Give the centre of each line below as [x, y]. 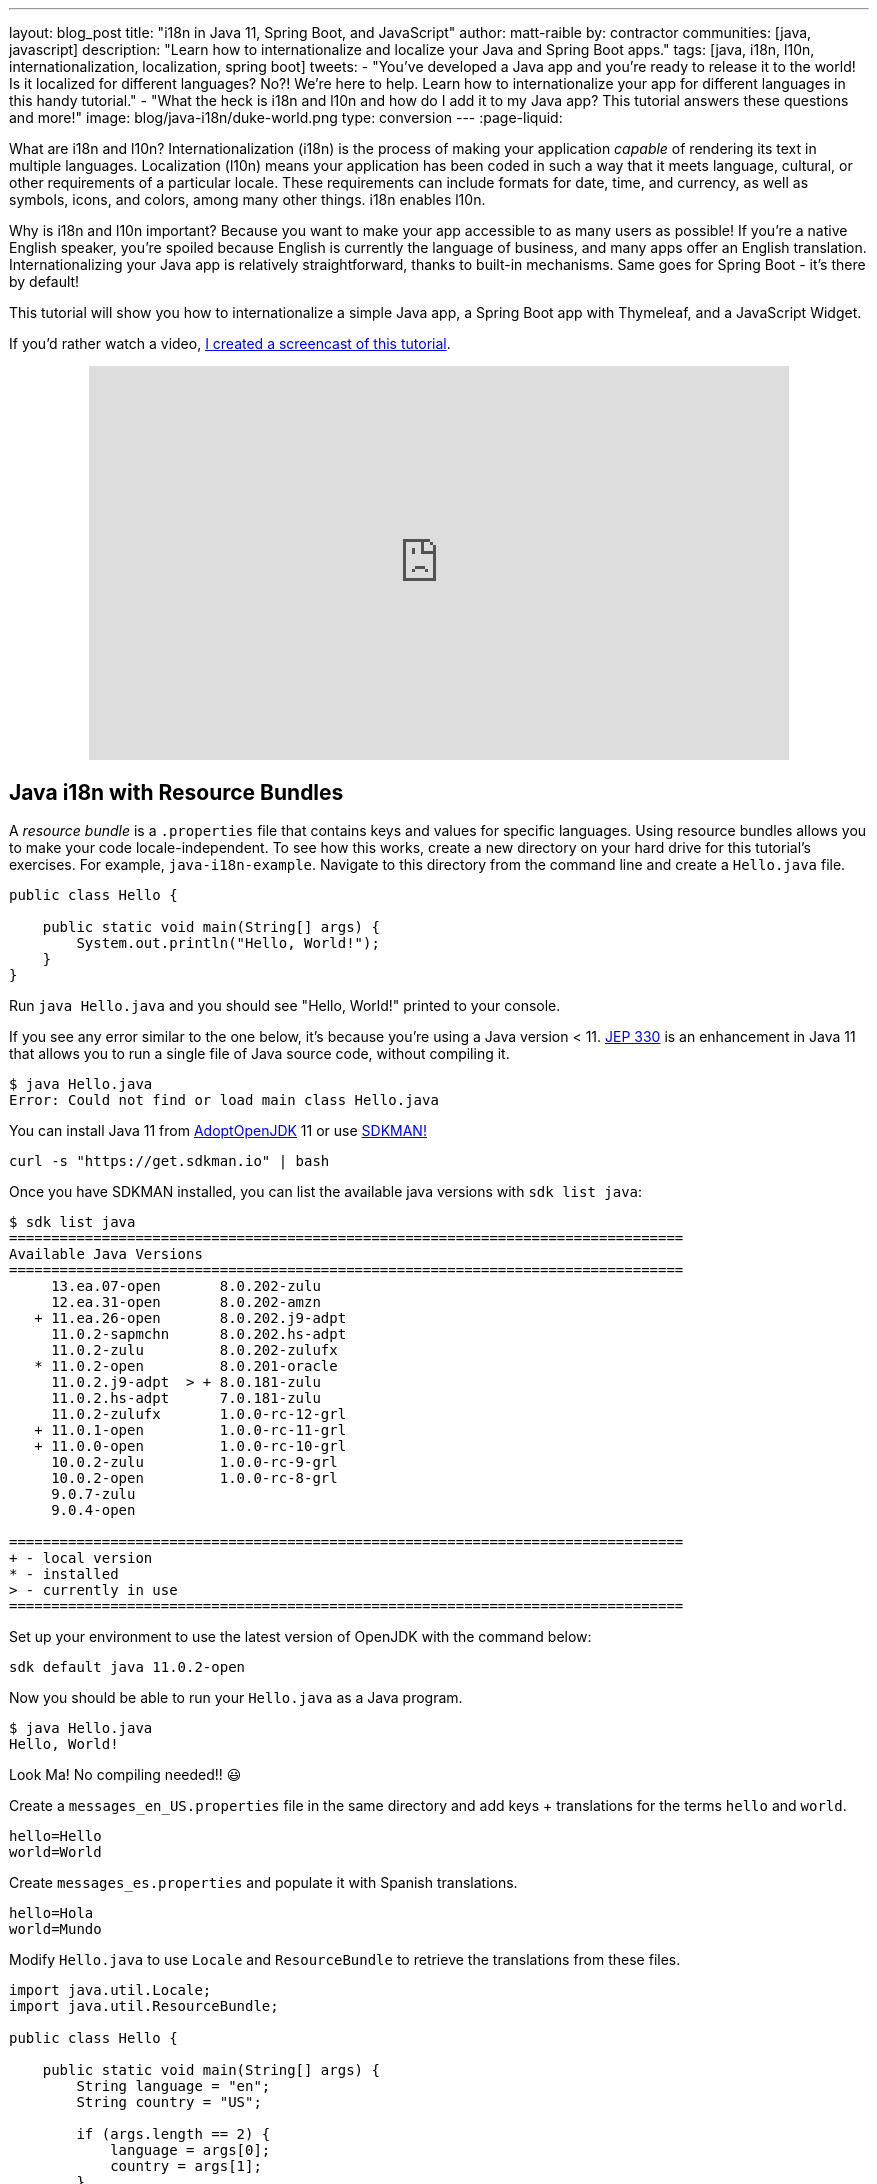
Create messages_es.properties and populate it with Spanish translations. [263, 1883]
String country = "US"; [169, 2102]
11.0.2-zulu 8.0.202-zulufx [194, 1350]
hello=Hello [55, 1836]
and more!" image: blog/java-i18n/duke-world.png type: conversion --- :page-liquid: [286, 117]
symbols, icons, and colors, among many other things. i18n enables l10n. [247, 199]
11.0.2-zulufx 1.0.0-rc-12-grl [199, 1414]
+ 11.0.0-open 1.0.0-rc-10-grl [190, 1446]
